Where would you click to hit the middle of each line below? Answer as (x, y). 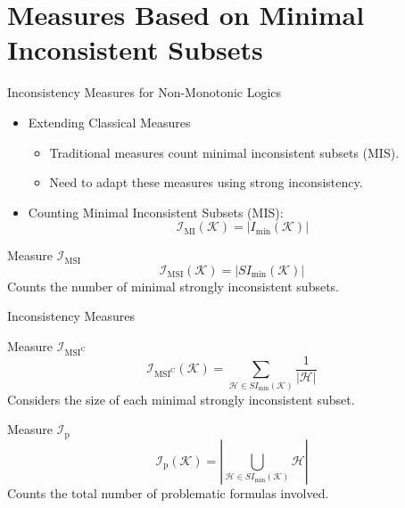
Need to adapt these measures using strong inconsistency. (206, 182)
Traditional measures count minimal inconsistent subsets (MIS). (224, 152)
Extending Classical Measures (109, 122)
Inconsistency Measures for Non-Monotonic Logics (145, 92)
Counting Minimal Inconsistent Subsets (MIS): (156, 212)
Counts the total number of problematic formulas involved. (168, 492)
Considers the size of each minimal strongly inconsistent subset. (181, 399)
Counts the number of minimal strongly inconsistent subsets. (174, 286)
